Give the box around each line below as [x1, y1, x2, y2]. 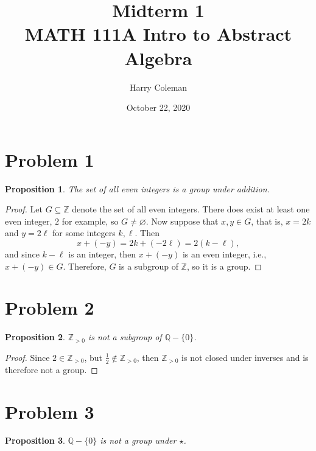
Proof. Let [5, 203, 43, 215]
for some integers [52, 226, 116, 239]
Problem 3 [5, 399, 94, 424]
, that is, [251, 214, 283, 227]
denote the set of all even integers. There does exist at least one [72, 203, 310, 215]
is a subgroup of [119, 259, 178, 272]
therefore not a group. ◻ [5, 363, 98, 376]
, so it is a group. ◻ [186, 259, 262, 272]
